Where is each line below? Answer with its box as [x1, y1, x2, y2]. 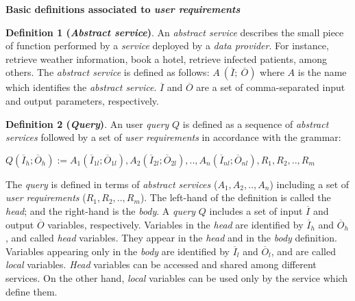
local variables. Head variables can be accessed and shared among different [5, 257, 317, 272]
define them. [5, 284, 58, 298]
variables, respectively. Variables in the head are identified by [47, 217, 304, 231]
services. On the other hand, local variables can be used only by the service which [5, 270, 348, 285]
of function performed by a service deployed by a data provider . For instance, [5, 38, 329, 53]
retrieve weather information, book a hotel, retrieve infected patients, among [5, 51, 327, 66]
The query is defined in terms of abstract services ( [5, 176, 218, 191]
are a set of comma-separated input [196, 80, 345, 94]
